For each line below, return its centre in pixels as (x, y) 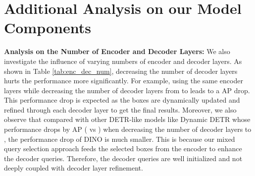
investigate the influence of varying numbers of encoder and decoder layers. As (123, 61)
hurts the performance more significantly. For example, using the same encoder (124, 81)
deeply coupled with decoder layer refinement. (74, 168)
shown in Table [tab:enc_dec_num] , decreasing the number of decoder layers (121, 71)
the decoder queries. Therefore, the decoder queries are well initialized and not (123, 158)
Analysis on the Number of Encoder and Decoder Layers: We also (117, 51)
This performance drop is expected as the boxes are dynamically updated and (122, 100)
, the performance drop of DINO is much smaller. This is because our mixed (120, 139)
